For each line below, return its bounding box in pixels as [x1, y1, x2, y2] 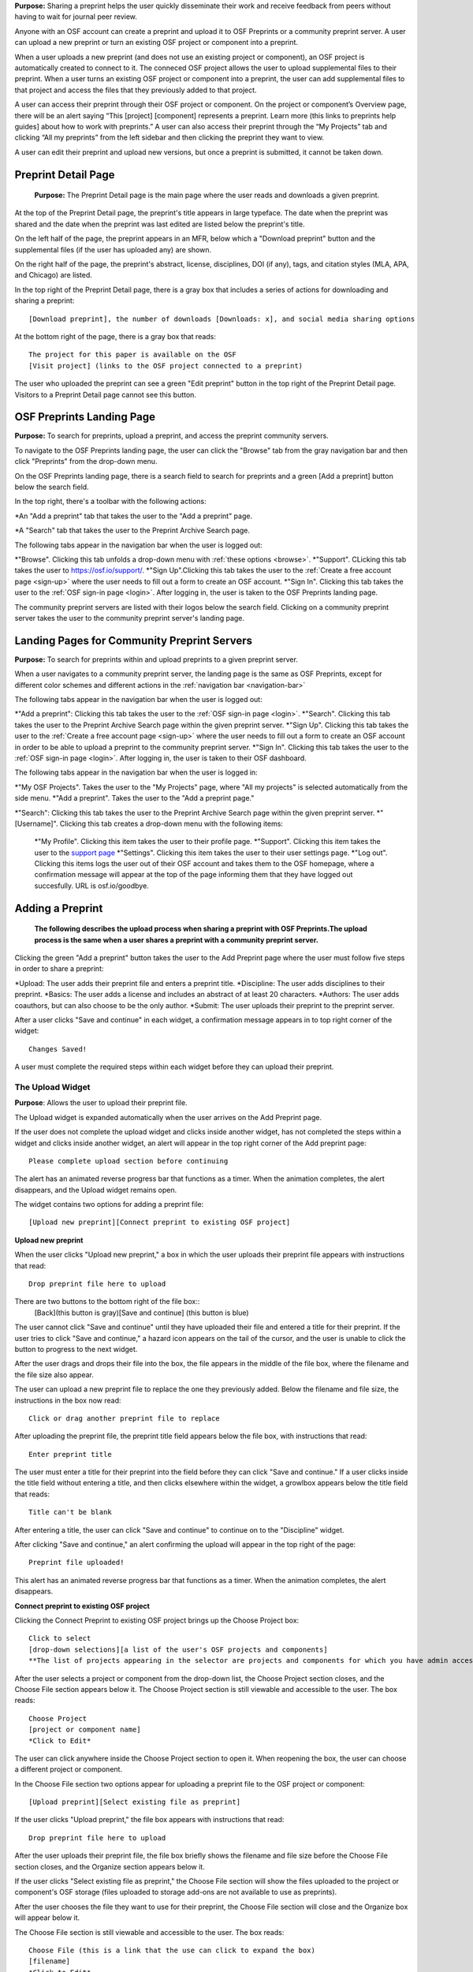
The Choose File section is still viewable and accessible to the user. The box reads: [14, 1927, 285, 1937]
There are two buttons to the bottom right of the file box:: [14, 1297, 200, 1306]
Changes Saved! [28, 1044, 88, 1053]
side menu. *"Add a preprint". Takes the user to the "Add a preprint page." [14, 794, 255, 803]
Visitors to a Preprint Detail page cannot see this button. [14, 390, 197, 399]
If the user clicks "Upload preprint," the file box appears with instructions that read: [14, 1815, 285, 1824]
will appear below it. [14, 1913, 80, 1922]
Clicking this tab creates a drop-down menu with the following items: [59, 819, 284, 828]
